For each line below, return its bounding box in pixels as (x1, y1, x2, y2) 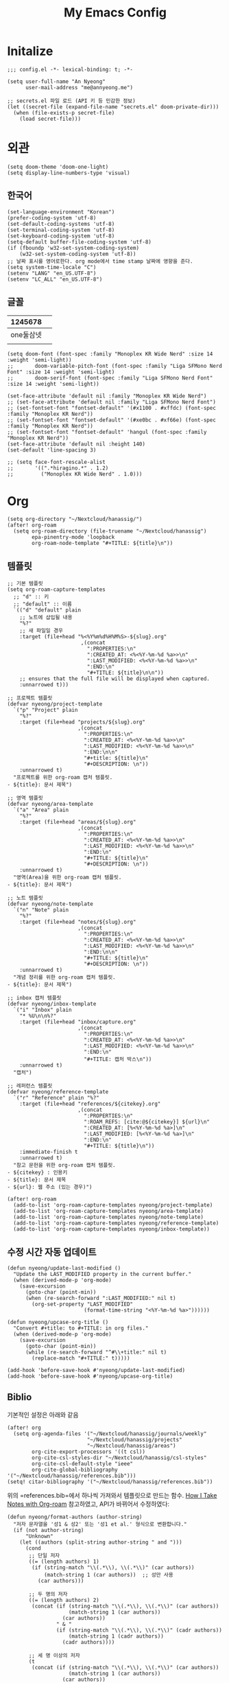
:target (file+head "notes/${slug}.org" (19, 918, 136, 926)
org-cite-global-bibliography (32, 1466, 118, 1473)
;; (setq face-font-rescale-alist (7, 459, 106, 465)
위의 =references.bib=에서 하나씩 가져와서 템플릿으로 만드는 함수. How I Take (7, 1491, 217, 1499)
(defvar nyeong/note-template (7, 901, 94, 907)
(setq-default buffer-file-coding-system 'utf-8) (7, 238, 152, 245)
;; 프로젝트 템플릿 (7, 695, 53, 701)
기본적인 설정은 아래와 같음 (7, 1411, 79, 1419)
